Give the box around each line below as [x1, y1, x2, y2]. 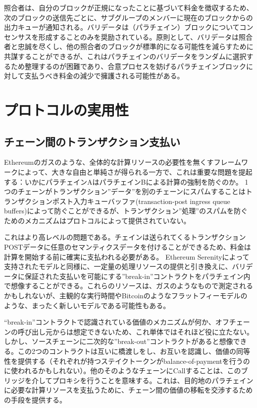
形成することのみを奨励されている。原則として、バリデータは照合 [38, 31, 253, 42]
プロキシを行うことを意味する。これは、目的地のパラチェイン [52, 375, 254, 385]
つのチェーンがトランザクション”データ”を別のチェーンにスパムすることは [4, 186, 246, 197]
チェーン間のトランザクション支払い [4, 134, 180, 149]
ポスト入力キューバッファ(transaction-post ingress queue [52, 196, 230, 206]
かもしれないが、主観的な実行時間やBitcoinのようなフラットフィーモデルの [4, 290, 248, 301]
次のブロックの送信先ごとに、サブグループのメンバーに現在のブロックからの [4, 12, 253, 22]
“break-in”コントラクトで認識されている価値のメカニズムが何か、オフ [4, 317, 229, 327]
